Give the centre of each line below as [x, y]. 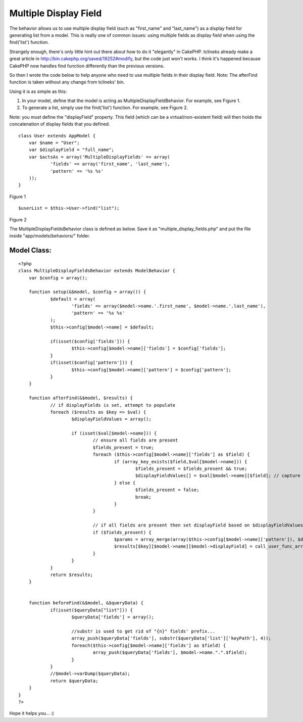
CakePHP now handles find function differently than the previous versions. [87, 66]
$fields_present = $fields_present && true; [191, 469]
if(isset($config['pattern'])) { [92, 363]
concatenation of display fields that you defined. [60, 124]
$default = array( [73, 299]
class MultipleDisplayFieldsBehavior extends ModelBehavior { [97, 271]
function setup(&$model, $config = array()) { [87, 292]
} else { [125, 483]
